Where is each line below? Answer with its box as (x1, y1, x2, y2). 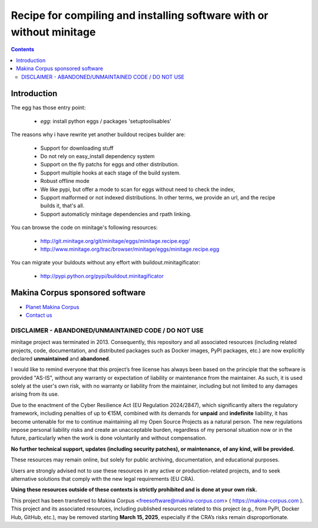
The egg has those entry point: (11, 104, 86, 111)
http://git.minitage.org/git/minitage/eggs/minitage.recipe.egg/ (40, 237, 190, 244)
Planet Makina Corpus (25, 303, 79, 310)
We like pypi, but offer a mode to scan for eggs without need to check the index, (40, 186, 236, 193)
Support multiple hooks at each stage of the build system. (40, 169, 181, 176)
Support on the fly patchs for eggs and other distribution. (40, 161, 179, 168)
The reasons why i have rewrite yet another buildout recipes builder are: (11, 131, 185, 138)
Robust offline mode (40, 178, 90, 185)
